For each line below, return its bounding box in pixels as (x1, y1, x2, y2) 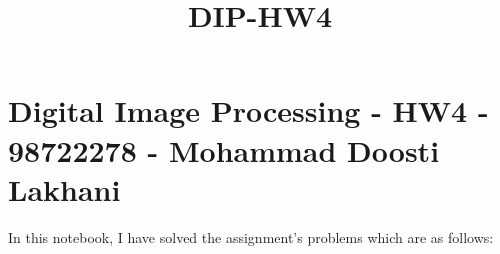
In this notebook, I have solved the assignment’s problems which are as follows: (8, 226, 494, 247)
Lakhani (8, 168, 121, 209)
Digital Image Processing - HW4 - (8, 90, 489, 131)
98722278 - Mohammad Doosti (8, 129, 440, 170)
